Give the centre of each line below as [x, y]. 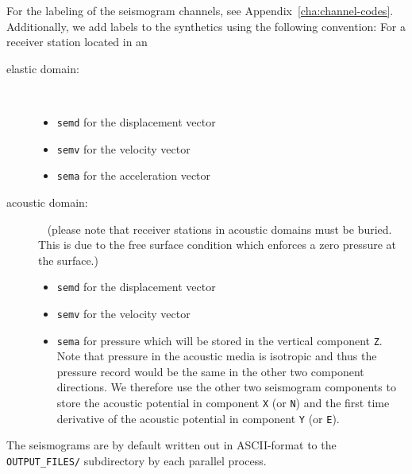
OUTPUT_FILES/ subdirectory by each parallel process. [137, 460]
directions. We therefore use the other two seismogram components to [226, 387]
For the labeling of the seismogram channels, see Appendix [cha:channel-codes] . [200, 10]
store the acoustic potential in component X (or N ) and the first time [223, 403]
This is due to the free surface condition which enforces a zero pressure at [217, 245]
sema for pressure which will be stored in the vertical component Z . [219, 340]
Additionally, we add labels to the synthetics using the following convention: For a [206, 26]
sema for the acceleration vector [134, 175]
